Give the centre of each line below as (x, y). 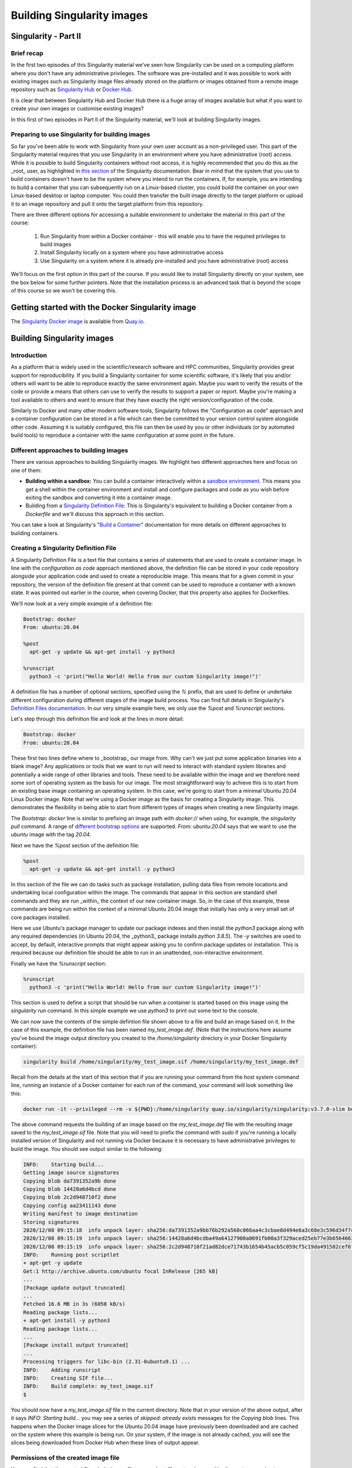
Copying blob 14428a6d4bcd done (70, 1189)
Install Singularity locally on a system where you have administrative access (132, 252)
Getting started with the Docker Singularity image (104, 307)
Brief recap (27, 53)
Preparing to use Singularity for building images (81, 134)
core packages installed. (40, 917)
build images (56, 244)
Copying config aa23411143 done (70, 1206)
